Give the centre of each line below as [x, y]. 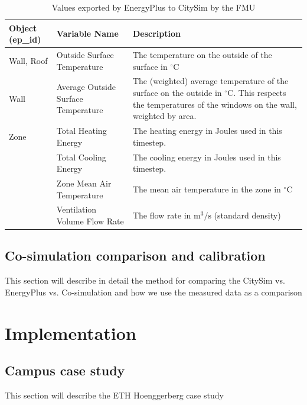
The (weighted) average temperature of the [210, 81]
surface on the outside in [177, 93]
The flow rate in [162, 215]
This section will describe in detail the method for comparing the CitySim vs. [145, 280]
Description [156, 33]
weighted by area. [164, 116]
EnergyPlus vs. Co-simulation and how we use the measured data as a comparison [153, 292]
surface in [150, 66]
